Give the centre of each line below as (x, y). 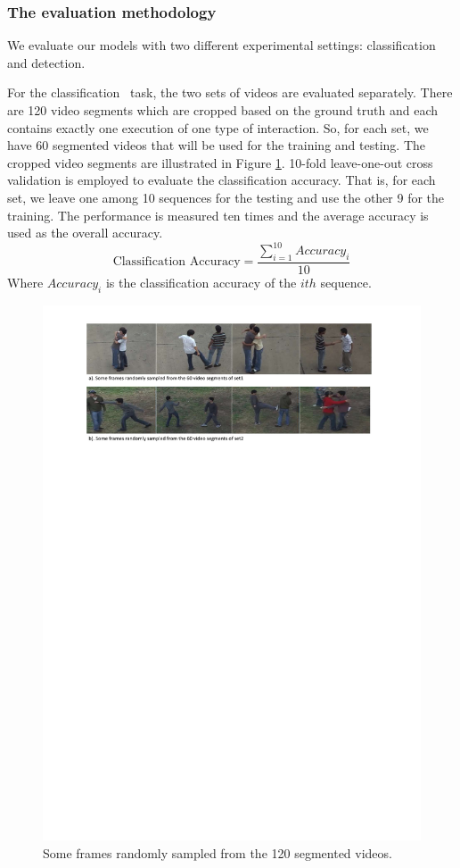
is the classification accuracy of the (201, 283)
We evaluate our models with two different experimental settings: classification (222, 45)
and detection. (46, 62)
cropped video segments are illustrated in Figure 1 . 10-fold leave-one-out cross (220, 162)
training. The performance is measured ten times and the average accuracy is (218, 215)
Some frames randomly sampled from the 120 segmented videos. (218, 852)
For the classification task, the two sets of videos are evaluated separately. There (230, 92)
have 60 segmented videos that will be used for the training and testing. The (216, 145)
